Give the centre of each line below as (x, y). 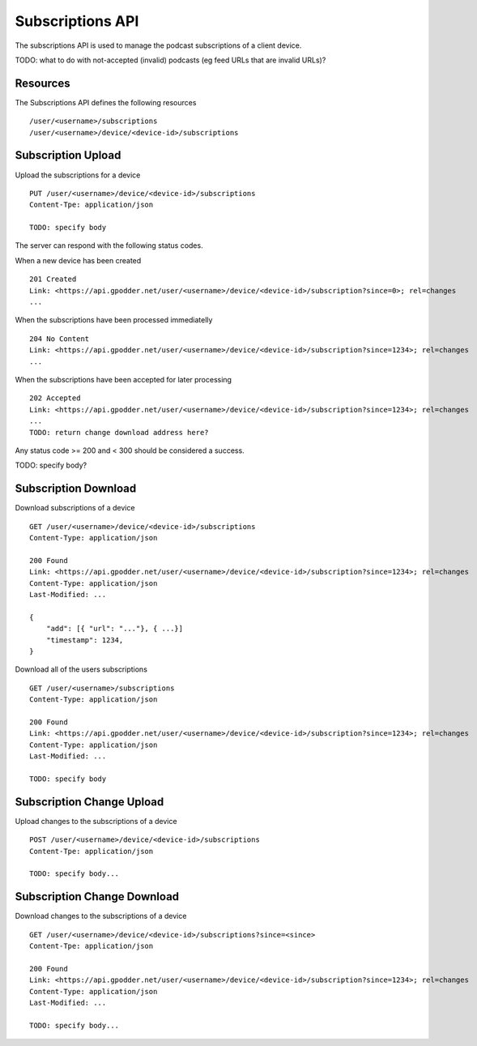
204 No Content (60, 339)
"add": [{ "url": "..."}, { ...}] (115, 629)
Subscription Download (76, 489)
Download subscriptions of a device (75, 508)
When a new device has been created (78, 260)
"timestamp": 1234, (85, 640)
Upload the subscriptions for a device (78, 175)
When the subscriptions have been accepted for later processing (124, 380)
